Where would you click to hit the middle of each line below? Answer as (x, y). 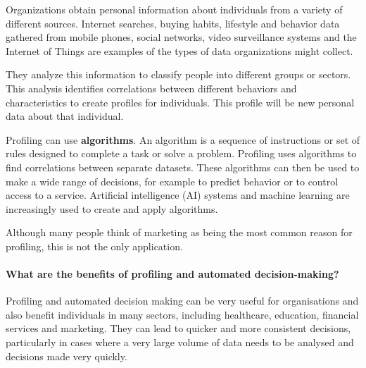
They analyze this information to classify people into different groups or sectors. (178, 74)
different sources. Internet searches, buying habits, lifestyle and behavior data (173, 23)
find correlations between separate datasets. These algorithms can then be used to (183, 167)
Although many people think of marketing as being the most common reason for (179, 232)
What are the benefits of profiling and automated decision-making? (172, 274)
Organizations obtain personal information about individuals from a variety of (174, 9)
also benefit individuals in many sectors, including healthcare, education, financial (182, 314)
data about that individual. (65, 116)
